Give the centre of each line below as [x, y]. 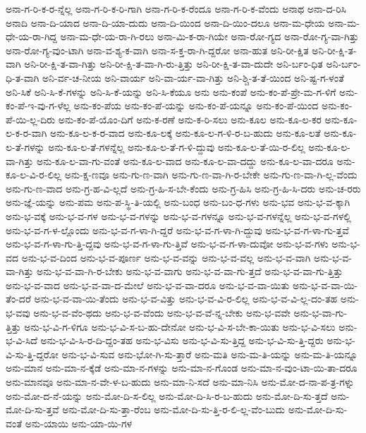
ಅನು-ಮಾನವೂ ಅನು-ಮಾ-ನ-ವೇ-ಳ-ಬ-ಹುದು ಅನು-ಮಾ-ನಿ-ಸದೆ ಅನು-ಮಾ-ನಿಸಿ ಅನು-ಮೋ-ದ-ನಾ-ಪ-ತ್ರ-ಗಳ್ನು [180, 382]
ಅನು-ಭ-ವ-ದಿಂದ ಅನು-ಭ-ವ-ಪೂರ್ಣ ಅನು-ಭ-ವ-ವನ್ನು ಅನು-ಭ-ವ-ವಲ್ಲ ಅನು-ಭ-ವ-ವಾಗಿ [166, 257]
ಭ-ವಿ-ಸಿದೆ [22, 340]
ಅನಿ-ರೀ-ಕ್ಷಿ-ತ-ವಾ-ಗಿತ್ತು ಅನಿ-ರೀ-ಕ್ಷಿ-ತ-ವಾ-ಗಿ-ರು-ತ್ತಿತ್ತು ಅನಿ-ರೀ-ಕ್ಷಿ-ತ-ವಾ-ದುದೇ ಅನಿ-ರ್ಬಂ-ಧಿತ [173, 64]
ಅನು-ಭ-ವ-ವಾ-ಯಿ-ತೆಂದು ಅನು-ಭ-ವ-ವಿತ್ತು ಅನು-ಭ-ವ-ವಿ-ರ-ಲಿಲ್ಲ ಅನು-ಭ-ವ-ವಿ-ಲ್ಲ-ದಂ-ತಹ [186, 299]
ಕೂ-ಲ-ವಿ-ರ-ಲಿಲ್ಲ [34, 175]
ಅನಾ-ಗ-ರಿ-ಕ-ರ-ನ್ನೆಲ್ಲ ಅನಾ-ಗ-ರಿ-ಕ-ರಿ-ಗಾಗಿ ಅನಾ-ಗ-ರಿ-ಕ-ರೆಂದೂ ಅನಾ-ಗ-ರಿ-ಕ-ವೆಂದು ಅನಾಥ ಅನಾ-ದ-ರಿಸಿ [176, 8]
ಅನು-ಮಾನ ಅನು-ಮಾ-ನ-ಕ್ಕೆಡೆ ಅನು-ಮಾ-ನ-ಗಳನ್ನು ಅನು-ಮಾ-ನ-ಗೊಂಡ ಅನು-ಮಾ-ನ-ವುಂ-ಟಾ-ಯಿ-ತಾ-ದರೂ [182, 368]
